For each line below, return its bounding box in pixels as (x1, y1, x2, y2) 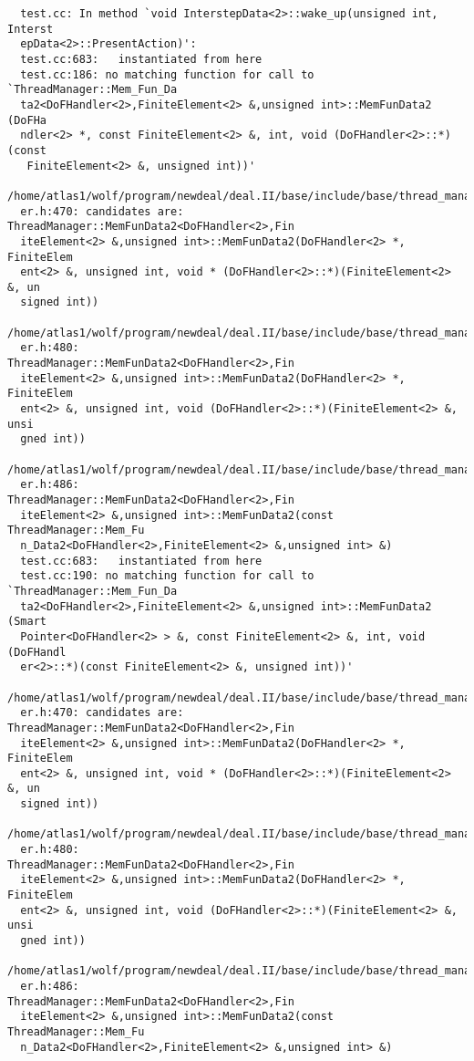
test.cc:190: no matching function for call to (20, 569, 314, 583)
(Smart (7, 615, 46, 629)
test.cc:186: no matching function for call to (20, 68, 314, 81)
